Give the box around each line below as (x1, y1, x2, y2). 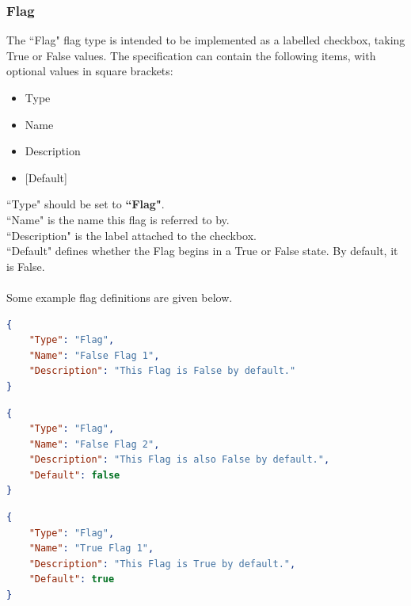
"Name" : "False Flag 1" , (29, 349, 160, 361)
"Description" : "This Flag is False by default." (29, 365, 296, 377)
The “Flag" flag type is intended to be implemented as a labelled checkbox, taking (6, 32, 405, 48)
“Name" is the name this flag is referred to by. (6, 211, 230, 227)
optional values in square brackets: (6, 63, 173, 79)
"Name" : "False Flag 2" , (29, 438, 160, 450)
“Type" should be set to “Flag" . (6, 196, 165, 212)
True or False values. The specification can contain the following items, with (6, 47, 376, 63)
